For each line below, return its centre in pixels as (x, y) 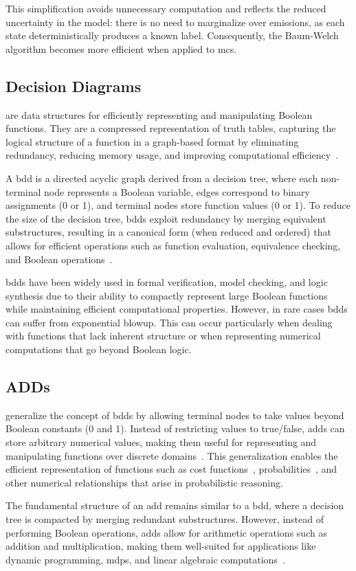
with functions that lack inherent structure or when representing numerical (163, 336)
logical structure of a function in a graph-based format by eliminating (152, 141)
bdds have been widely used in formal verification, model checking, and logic (167, 282)
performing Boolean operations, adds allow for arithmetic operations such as (166, 532)
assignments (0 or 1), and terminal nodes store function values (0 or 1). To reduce (178, 205)
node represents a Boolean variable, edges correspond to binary (177, 191)
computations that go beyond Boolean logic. (99, 349)
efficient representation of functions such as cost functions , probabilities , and (171, 469)
